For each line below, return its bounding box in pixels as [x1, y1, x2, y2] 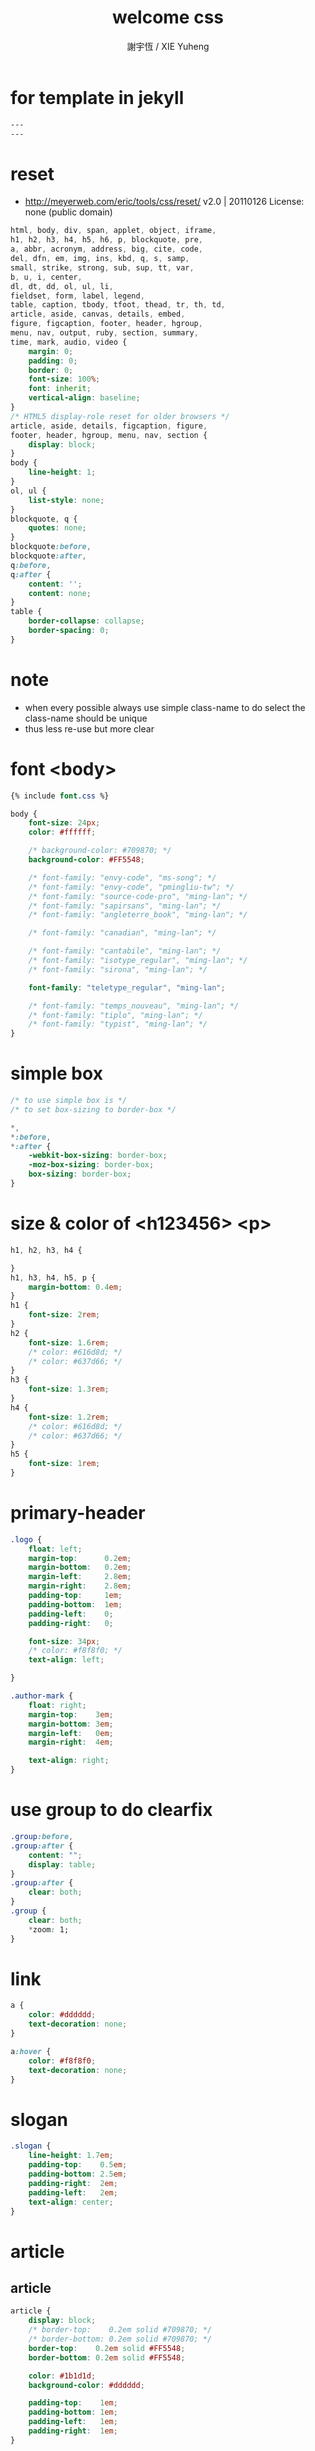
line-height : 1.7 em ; [28, 2151, 114, 2161]
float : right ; [28, 1700, 87, 1710]
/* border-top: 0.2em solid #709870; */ [28, 2325, 213, 2335]
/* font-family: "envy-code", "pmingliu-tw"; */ [28, 882, 235, 892]
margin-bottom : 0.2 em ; [28, 1562, 132, 1573]
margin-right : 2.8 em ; [28, 1581, 132, 1591]
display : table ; [28, 1859, 97, 1870]
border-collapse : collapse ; [28, 616, 145, 626]
